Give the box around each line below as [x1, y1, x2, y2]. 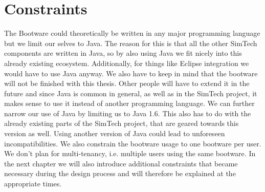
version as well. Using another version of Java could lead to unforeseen [4, 128, 225, 139]
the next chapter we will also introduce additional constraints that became [4, 158, 238, 168]
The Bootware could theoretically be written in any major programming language [4, 28, 260, 38]
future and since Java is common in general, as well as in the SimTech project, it [4, 88, 257, 98]
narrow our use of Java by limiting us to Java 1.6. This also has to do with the [4, 108, 251, 118]
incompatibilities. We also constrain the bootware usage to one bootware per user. [4, 138, 261, 148]
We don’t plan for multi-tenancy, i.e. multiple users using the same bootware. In [4, 148, 256, 159]
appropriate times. [4, 178, 62, 189]
